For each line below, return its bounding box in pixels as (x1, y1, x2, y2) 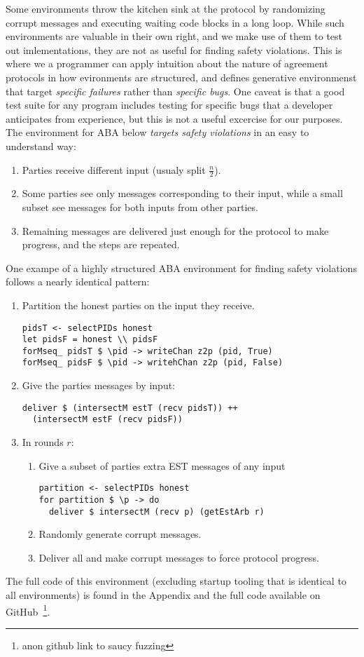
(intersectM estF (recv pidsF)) (32, 414, 183, 425)
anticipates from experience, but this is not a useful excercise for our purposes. (6, 111, 343, 126)
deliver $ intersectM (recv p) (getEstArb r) (48, 506, 265, 517)
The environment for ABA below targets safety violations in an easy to (6, 125, 309, 140)
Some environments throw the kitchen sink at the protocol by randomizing (6, 1, 325, 15)
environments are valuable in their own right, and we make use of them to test (6, 29, 343, 43)
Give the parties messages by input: (22, 378, 175, 393)
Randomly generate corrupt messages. (38, 527, 202, 541)
